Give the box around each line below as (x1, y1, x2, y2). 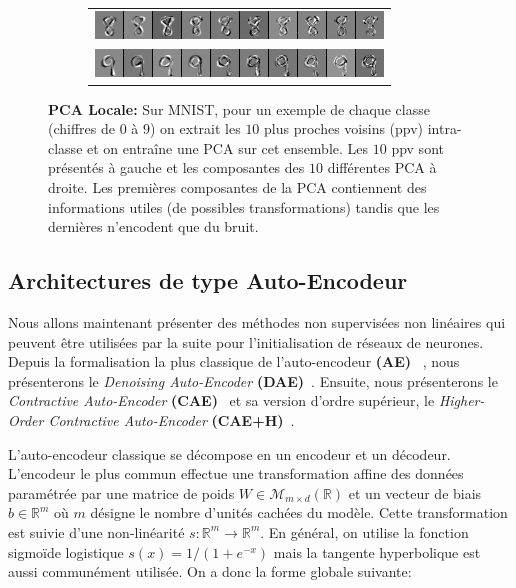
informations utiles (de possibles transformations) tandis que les (48, 196, 440, 217)
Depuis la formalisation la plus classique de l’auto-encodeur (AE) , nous (8, 351, 460, 372)
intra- (427, 118, 462, 139)
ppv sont (391, 137, 444, 158)
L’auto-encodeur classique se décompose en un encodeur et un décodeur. (8, 443, 451, 464)
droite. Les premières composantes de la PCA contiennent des (48, 177, 427, 198)
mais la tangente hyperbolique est (273, 541, 481, 562)
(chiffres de (48, 118, 115, 139)
